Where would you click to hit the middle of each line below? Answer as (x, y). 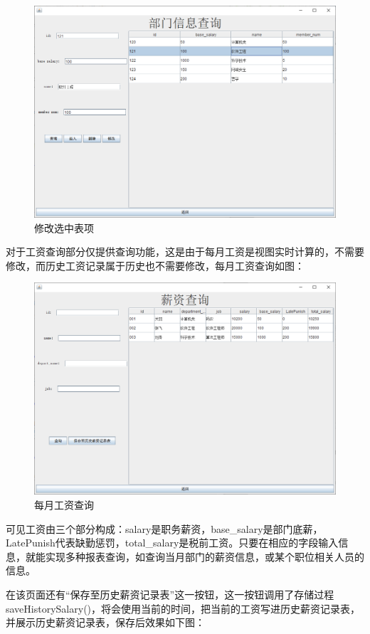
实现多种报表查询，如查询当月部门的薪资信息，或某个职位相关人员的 (205, 556)
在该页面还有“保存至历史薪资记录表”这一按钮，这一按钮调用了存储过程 (170, 594)
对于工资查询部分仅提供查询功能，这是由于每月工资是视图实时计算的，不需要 (185, 252)
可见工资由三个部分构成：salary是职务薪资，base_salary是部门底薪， (164, 528)
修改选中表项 (64, 227)
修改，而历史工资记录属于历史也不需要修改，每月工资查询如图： (155, 265)
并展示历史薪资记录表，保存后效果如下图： (105, 622)
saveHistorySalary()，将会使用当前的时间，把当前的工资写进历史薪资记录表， (183, 608)
